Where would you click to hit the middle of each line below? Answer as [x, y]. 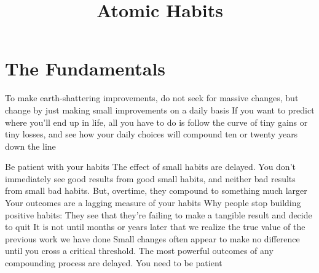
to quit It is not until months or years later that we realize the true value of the [155, 227]
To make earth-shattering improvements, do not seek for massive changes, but [152, 98]
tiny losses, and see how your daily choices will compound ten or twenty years [152, 134]
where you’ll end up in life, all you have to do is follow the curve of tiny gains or [156, 122]
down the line [30, 146]
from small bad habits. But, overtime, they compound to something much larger [156, 190]
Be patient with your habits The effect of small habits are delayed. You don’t [150, 167]
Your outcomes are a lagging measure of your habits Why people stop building [153, 203]
